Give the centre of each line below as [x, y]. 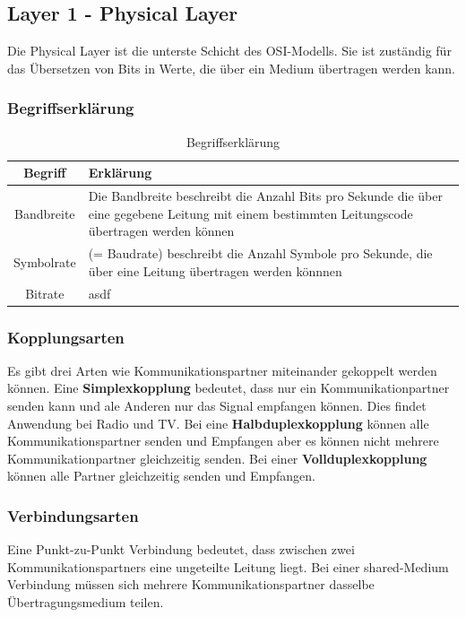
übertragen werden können [161, 231]
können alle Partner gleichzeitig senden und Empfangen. [161, 476]
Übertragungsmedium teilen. [86, 601]
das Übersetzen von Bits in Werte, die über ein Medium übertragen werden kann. [232, 68]
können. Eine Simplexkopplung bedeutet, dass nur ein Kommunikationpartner [229, 388]
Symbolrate [45, 261]
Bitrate [45, 293]
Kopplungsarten [66, 337]
